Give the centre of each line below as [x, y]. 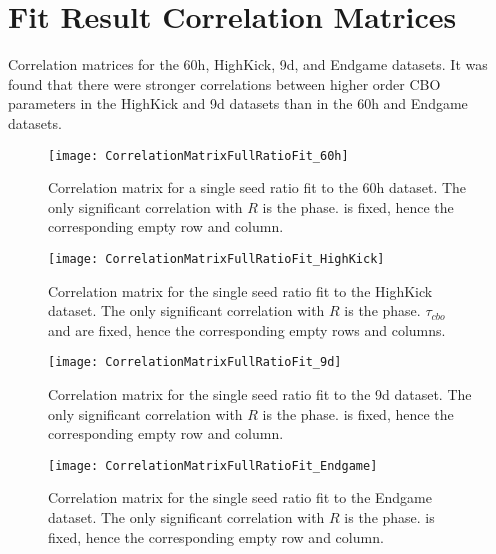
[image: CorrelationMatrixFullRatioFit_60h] [198, 155]
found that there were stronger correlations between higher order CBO [224, 83]
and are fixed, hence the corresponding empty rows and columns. [247, 329]
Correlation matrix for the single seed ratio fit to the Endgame [240, 497]
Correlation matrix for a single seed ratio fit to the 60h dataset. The [257, 187]
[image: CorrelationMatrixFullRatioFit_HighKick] [216, 258]
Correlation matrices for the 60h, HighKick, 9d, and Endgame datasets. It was [248, 64]
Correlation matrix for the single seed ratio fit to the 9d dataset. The [260, 394]
